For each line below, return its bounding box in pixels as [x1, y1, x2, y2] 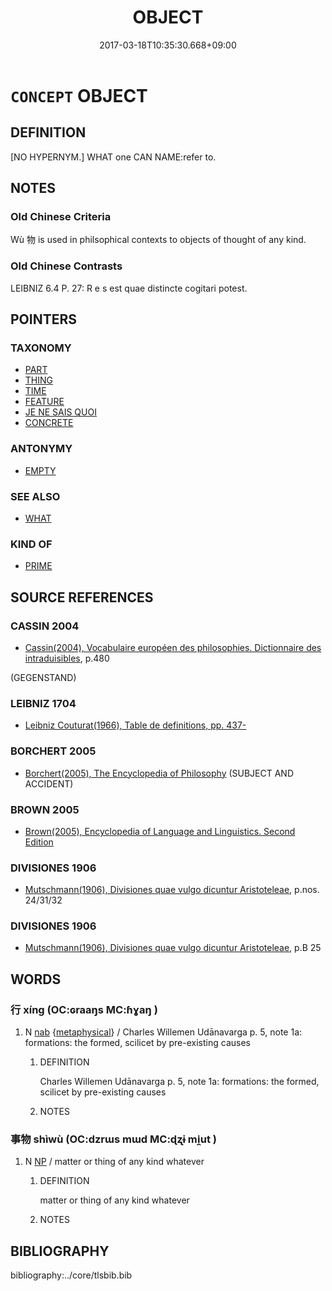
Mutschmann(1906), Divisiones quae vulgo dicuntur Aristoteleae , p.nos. [24, 884, 320, 896]
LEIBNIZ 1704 [10, 696, 77, 710]
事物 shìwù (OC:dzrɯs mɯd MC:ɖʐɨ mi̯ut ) [10, 1132, 217, 1146]
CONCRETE [24, 417, 74, 429]
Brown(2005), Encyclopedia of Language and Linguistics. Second [24, 825, 296, 837]
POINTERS [10, 311, 78, 328]
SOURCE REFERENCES [10, 589, 154, 606]
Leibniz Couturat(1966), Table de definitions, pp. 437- [24, 719, 247, 731]
